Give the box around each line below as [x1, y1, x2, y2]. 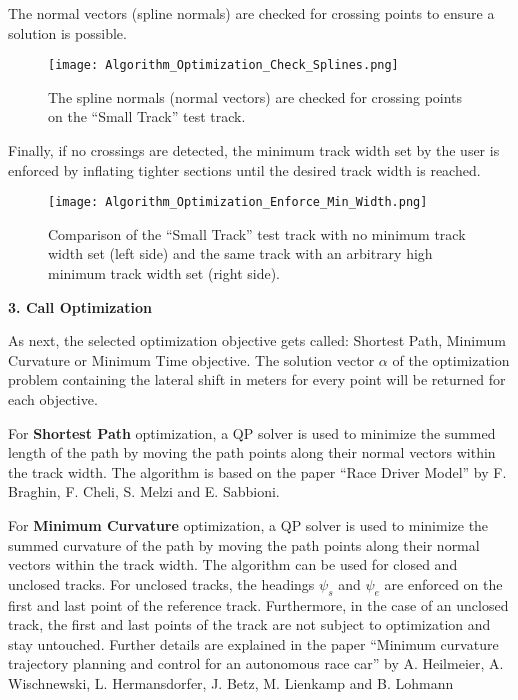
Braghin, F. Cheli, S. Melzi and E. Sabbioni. [8, 481, 280, 502]
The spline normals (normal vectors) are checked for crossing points [48, 86, 463, 107]
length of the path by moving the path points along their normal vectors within [8, 442, 496, 463]
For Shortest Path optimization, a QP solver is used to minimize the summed [8, 422, 496, 443]
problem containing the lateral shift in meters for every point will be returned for [8, 369, 506, 390]
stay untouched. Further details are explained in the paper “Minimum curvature [8, 633, 499, 654]
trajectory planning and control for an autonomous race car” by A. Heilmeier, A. [8, 653, 504, 674]
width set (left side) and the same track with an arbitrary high [48, 243, 433, 264]
